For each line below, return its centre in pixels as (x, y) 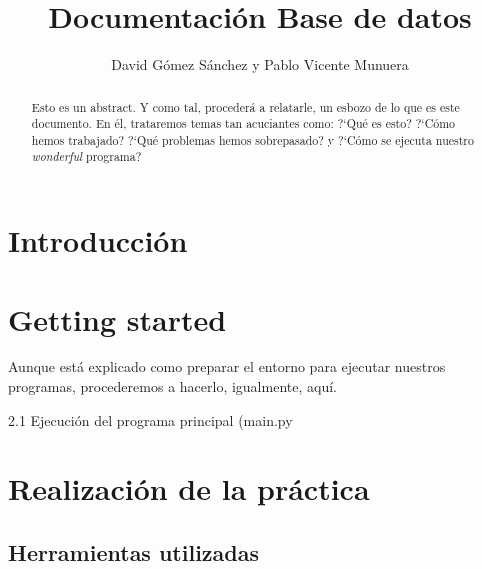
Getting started (117, 318)
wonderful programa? (86, 156)
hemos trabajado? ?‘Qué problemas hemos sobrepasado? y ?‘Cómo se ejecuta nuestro (252, 139)
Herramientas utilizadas (134, 552)
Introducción (98, 240)
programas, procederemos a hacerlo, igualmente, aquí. (172, 386)
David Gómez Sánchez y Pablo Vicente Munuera (260, 64)
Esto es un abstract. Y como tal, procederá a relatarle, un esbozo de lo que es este (245, 106)
